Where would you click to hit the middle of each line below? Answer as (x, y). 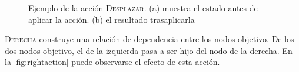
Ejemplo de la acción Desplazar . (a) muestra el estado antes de (143, 8)
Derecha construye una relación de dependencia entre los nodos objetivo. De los (149, 39)
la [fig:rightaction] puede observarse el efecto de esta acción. (112, 62)
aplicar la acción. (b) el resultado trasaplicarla (112, 19)
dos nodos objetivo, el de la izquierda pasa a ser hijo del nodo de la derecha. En (149, 50)
